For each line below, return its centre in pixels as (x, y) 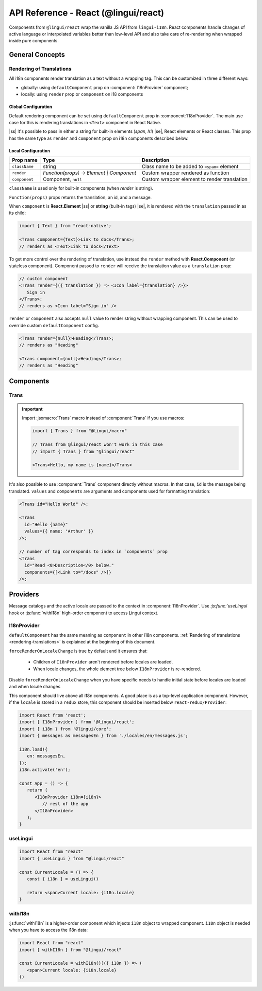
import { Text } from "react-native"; (65, 226)
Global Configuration (31, 107)
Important (33, 409)
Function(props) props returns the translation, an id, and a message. (80, 197)
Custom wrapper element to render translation (194, 179)
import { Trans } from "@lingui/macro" (80, 431)
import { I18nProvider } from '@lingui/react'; (77, 722)
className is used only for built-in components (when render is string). (81, 188)
